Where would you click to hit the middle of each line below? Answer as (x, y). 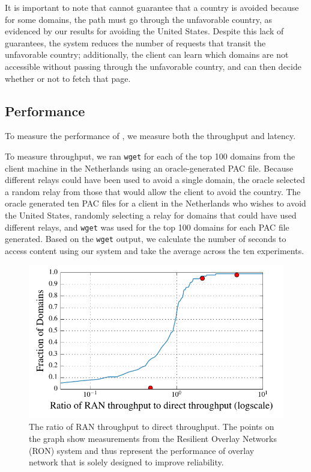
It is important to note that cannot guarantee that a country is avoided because (152, 7)
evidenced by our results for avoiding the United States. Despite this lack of (144, 31)
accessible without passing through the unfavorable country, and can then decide (153, 66)
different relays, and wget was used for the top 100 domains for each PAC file (147, 227)
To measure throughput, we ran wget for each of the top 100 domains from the (150, 156)
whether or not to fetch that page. (68, 78)
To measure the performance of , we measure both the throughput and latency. (150, 136)
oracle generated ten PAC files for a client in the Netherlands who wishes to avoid (155, 203)
